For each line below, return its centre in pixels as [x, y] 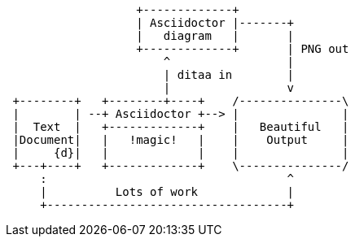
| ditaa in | [229, 75]
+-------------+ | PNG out [243, 49]
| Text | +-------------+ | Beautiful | [181, 127]
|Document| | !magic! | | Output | [181, 140]
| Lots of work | [167, 192]
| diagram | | [215, 36]
